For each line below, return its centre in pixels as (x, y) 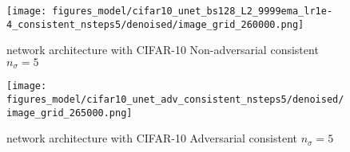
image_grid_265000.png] (70, 113)
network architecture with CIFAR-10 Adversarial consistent (152, 138)
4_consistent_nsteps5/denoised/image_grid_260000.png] (155, 24)
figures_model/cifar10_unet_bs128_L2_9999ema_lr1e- (193, 11)
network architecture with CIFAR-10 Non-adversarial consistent (163, 50)
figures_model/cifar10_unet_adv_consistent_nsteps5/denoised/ (175, 100)
